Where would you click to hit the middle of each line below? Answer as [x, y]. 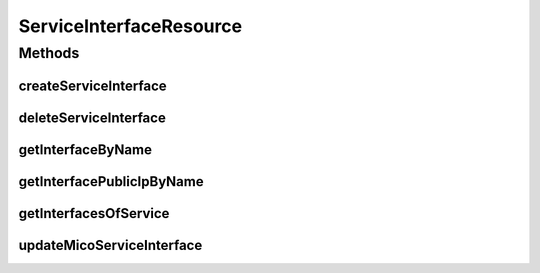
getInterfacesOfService [94, 213]
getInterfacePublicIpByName [111, 181]
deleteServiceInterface [92, 117]
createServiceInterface [92, 85]
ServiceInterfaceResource [130, 26]
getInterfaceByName [85, 149]
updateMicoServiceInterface [110, 245]
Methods [49, 53]
